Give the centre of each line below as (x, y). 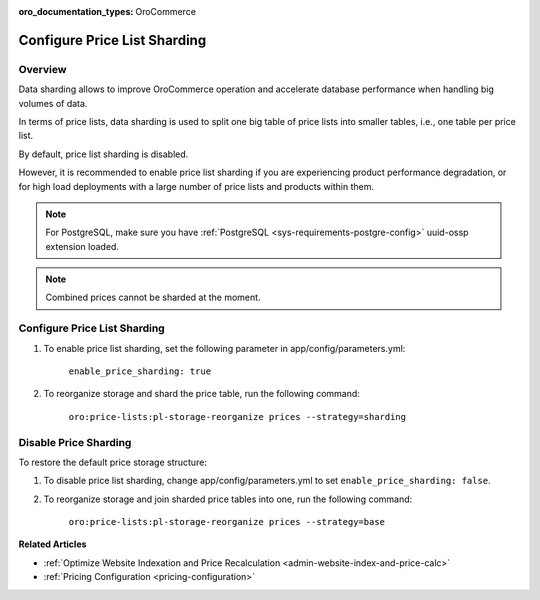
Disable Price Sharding (75, 442)
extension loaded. (82, 246)
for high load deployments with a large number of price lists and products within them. (196, 186)
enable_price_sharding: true (140, 371)
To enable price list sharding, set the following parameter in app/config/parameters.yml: (224, 348)
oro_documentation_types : (76, 11)
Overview (42, 69)
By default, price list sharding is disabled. (103, 154)
